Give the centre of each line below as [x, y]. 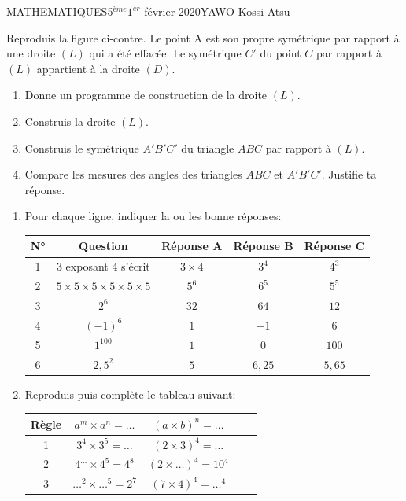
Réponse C [334, 246]
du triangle [208, 147]
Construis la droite [70, 121]
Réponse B [263, 246]
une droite [31, 53]
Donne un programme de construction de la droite [146, 95]
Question [103, 246]
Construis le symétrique [82, 147]
